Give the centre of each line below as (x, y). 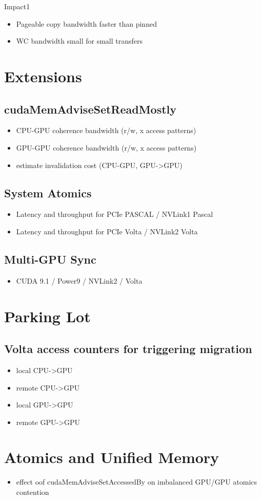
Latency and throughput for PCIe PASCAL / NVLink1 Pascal (115, 214)
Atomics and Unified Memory (112, 457)
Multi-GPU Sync (50, 259)
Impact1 (17, 6)
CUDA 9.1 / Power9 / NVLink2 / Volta (79, 280)
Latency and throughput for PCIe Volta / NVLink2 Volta (107, 231)
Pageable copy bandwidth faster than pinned (86, 23)
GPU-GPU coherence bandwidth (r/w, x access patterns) (106, 147)
